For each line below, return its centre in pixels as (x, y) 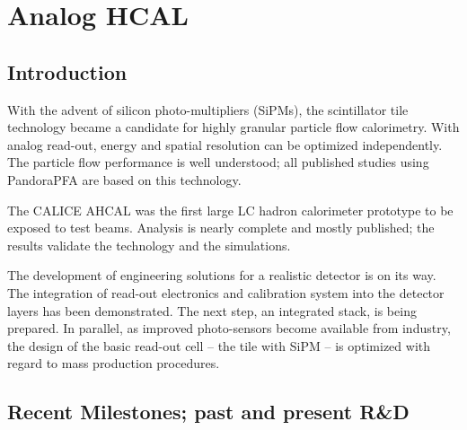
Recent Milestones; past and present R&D (208, 412)
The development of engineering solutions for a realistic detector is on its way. (222, 275)
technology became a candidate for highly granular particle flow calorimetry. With (233, 127)
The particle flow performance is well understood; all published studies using (218, 162)
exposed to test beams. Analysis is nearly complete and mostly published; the (221, 228)
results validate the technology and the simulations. (149, 245)
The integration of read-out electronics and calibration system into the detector (226, 292)
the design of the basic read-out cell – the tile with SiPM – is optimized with (219, 345)
